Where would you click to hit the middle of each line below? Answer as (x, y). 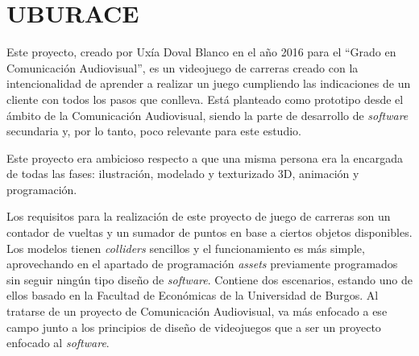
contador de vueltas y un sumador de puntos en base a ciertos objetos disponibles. (209, 232)
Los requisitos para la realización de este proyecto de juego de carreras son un (199, 216)
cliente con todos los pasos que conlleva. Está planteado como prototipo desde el (205, 99)
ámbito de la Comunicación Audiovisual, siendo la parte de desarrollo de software (207, 115)
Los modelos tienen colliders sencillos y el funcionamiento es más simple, (186, 248)
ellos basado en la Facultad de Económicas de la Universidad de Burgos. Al (193, 295)
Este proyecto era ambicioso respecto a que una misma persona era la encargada (205, 157)
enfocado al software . (58, 343)
